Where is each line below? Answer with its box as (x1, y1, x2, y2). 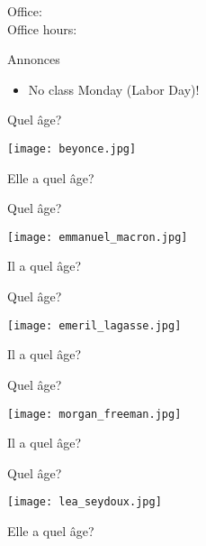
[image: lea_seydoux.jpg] (7, 495, 162, 509)
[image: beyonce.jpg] (7, 142, 137, 155)
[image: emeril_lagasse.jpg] (7, 319, 182, 332)
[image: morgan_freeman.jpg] (7, 407, 182, 421)
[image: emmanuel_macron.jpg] (7, 230, 188, 244)
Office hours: (7, 19, 77, 38)
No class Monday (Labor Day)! (28, 79, 200, 98)
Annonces (7, 50, 60, 69)
